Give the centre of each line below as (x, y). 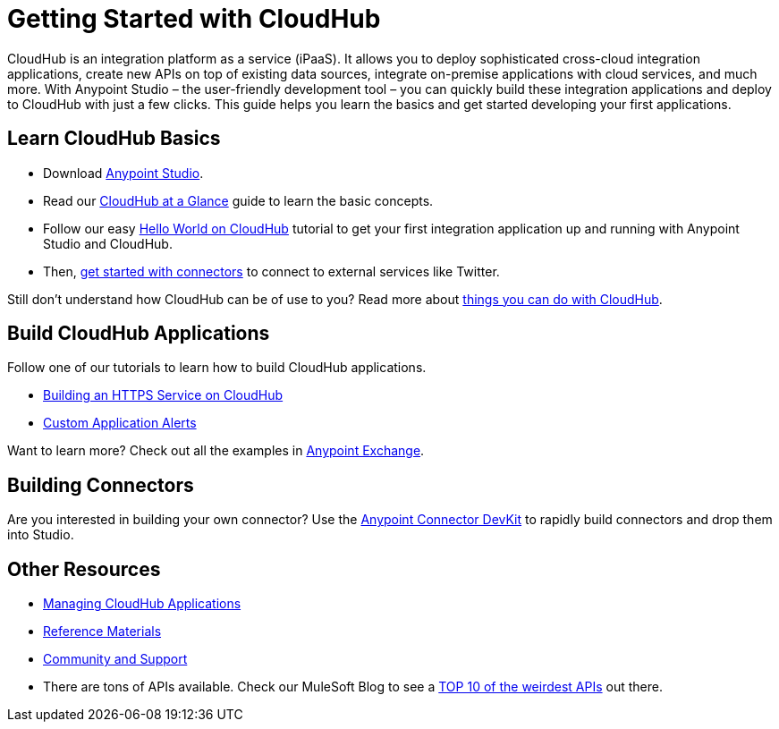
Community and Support (115, 659)
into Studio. (41, 535)
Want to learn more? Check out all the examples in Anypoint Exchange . (216, 451)
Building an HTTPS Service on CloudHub (163, 395)
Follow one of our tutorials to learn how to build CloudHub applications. (217, 368)
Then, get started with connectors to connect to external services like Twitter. (271, 271)
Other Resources (84, 569)
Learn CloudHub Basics (114, 139)
